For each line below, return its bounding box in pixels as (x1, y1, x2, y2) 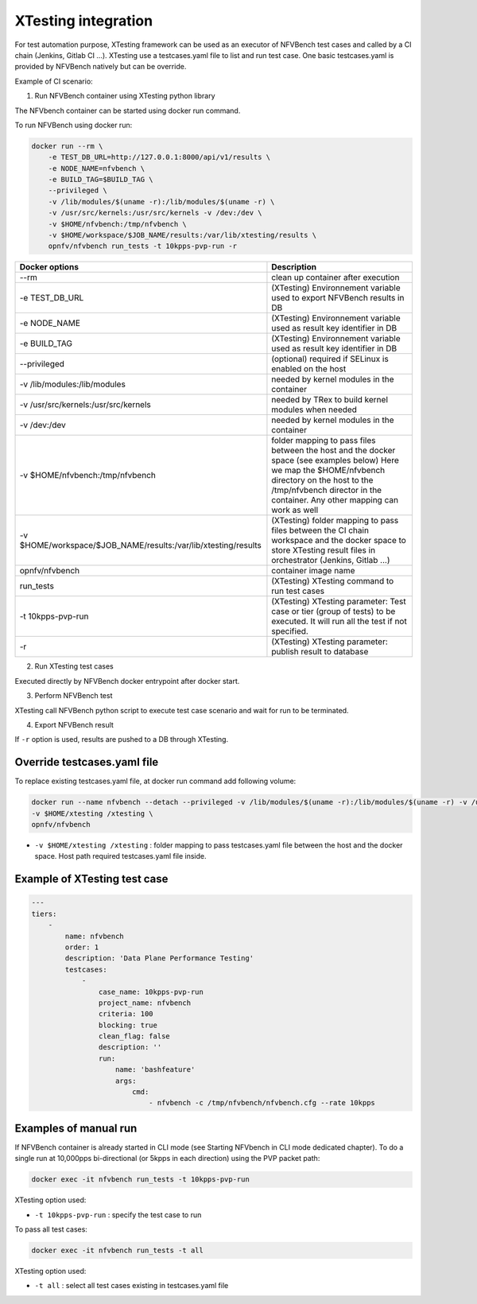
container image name (271, 565, 355, 576)
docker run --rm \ (31, 142, 103, 150)
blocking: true (98, 1020, 158, 1030)
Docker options (19, 262, 79, 273)
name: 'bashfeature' (115, 1065, 196, 1074)
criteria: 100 (98, 1010, 154, 1019)
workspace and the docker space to (271, 535, 407, 546)
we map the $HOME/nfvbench (271, 465, 386, 476)
